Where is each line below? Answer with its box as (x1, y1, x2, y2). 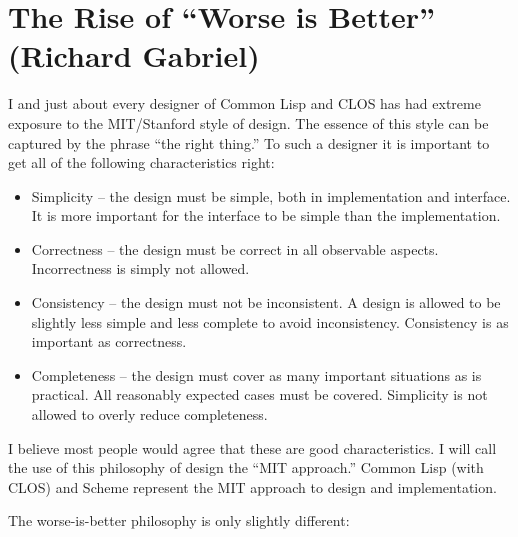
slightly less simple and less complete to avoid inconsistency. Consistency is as (31, 311, 509, 332)
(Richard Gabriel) (8, 35, 260, 76)
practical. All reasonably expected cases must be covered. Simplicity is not (31, 384, 488, 405)
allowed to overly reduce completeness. (31, 404, 268, 425)
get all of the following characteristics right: (8, 152, 275, 173)
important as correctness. (31, 331, 187, 352)
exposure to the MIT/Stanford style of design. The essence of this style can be (8, 112, 489, 133)
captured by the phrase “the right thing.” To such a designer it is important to (8, 132, 490, 153)
